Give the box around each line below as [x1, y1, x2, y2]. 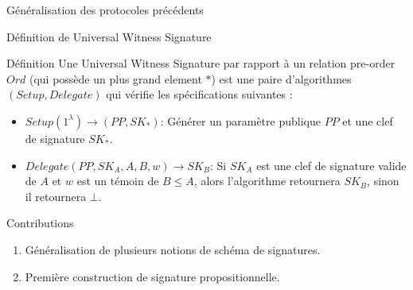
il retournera [25, 188, 87, 204]
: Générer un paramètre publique [160, 112, 321, 129]
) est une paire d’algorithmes [211, 70, 352, 87]
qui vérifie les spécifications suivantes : [106, 86, 293, 102]
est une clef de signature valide [256, 157, 407, 173]
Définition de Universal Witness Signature [6, 28, 212, 44]
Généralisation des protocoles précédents [6, 2, 204, 17]
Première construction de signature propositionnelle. [25, 268, 280, 284]
